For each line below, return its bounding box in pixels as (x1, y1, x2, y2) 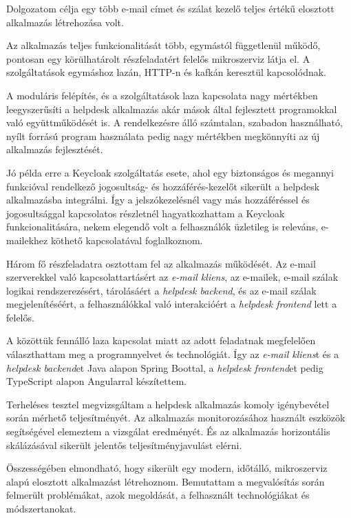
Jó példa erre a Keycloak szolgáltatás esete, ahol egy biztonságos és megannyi (6, 165, 334, 179)
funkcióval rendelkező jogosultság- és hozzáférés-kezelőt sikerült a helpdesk (6, 179, 320, 193)
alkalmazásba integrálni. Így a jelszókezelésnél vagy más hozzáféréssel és (6, 192, 310, 207)
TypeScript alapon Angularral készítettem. (6, 374, 187, 388)
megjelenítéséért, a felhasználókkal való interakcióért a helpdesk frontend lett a (6, 297, 337, 311)
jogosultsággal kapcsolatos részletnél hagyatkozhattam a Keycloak (6, 206, 285, 220)
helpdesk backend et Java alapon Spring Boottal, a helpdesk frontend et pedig (6, 360, 323, 375)
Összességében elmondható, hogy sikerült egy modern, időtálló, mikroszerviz (6, 461, 328, 475)
